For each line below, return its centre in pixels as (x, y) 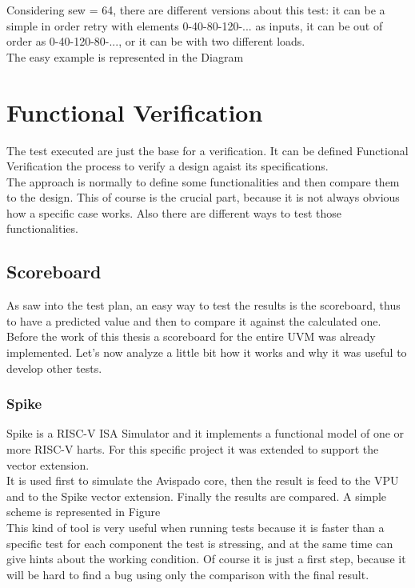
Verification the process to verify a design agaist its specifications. (168, 166)
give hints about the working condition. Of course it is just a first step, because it (206, 559)
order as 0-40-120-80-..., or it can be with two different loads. (156, 41)
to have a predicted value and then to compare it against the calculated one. (194, 320)
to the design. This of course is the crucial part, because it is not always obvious (203, 197)
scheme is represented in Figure (84, 512)
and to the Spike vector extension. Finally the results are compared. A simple (197, 496)
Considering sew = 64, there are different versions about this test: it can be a (196, 10)
